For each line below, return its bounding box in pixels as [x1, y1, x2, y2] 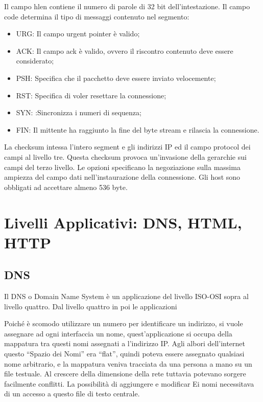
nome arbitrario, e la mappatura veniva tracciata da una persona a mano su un [4, 358, 252, 369]
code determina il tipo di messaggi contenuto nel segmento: [4, 11, 189, 22]
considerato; [16, 55, 54, 66]
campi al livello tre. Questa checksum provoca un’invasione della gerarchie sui [4, 151, 247, 162]
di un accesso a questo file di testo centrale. [4, 388, 140, 399]
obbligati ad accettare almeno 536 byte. [4, 181, 128, 192]
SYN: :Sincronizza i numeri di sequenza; [16, 107, 141, 118]
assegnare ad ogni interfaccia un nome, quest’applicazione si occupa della [4, 328, 232, 338]
